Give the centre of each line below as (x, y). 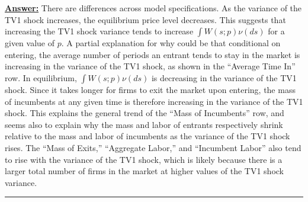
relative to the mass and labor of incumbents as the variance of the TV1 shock (147, 136)
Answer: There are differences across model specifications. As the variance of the (153, 8)
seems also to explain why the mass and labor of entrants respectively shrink (144, 124)
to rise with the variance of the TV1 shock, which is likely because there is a (144, 159)
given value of (30, 43)
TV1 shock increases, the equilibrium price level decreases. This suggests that (145, 19)
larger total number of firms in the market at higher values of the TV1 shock (145, 171)
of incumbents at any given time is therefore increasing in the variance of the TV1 (154, 101)
